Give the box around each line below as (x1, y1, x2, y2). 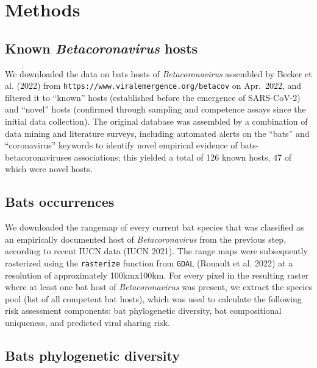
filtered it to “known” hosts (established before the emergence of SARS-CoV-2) (5, 91, 301, 103)
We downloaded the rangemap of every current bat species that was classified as (5, 221, 304, 234)
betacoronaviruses (5, 150, 71, 163)
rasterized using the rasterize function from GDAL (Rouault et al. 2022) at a (5, 256, 293, 269)
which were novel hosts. (5, 162, 93, 175)
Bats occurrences (5, 192, 115, 211)
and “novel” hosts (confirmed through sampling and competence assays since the (5, 103, 306, 116)
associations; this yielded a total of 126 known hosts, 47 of (74, 150, 292, 163)
